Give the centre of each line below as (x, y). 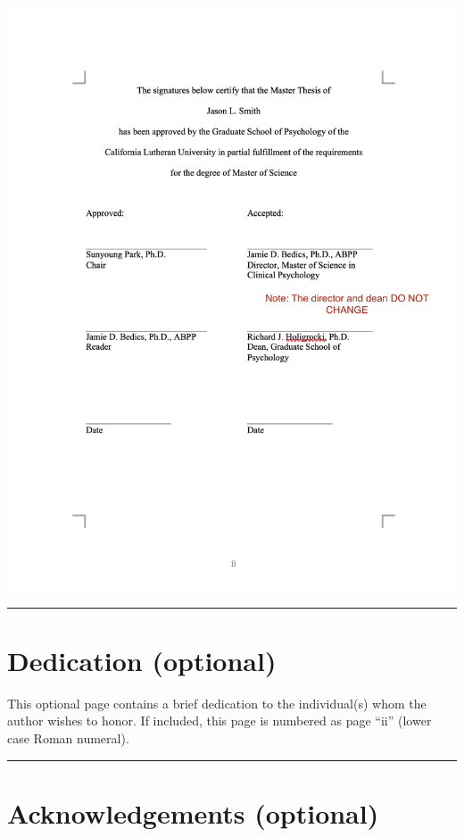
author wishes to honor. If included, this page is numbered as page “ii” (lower (220, 721)
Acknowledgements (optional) (193, 812)
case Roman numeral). (68, 738)
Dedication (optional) (142, 660)
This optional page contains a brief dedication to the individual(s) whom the (217, 703)
